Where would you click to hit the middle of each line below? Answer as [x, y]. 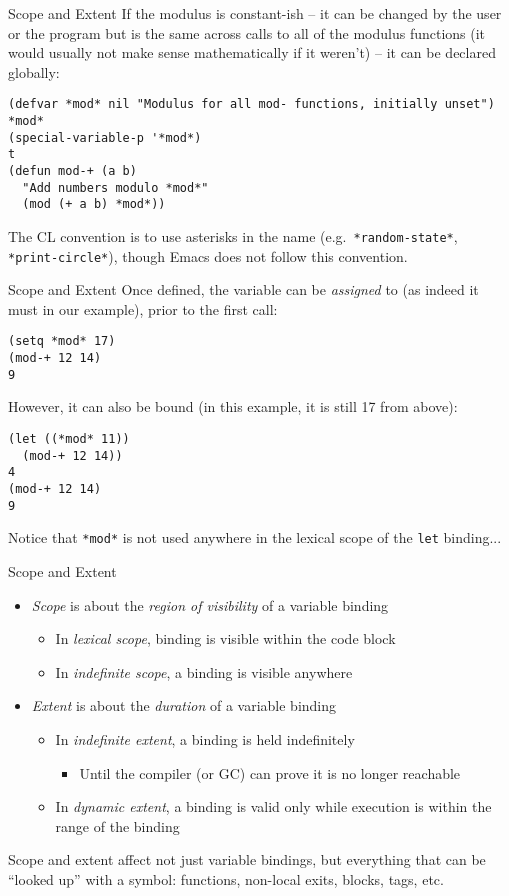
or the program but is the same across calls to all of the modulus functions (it [247, 32]
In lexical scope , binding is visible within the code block [225, 638]
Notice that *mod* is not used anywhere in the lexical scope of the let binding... [255, 537]
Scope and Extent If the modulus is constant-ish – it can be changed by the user [255, 13]
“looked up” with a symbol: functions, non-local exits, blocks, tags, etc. [226, 878]
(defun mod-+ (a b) [72, 171]
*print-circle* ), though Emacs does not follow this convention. [208, 255]
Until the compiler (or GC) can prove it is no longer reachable [270, 772]
